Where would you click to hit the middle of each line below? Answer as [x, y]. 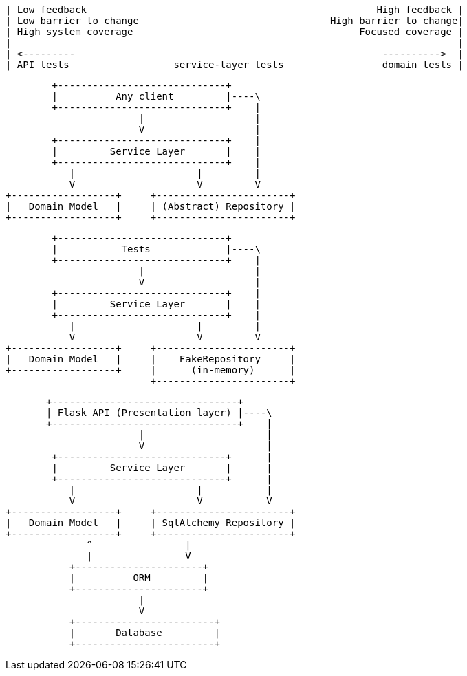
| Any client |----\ [156, 96]
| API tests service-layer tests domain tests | [235, 65]
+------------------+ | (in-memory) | [151, 370]
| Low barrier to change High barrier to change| [235, 21]
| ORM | [139, 578]
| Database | [144, 633]
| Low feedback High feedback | [235, 10]
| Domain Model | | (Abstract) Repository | [151, 206]
